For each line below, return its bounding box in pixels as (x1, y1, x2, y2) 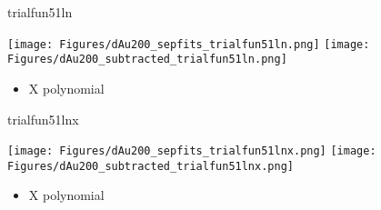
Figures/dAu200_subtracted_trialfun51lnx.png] (7, 159, 294, 173)
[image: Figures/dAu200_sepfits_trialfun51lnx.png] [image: (7, 145, 376, 158)
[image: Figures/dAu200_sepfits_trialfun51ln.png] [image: (7, 37, 370, 51)
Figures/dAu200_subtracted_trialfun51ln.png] (7, 53, 287, 66)
